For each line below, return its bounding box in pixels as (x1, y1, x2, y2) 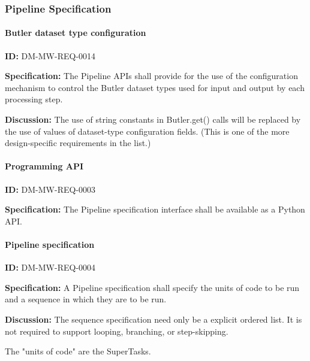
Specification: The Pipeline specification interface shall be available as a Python (5, 203, 305, 216)
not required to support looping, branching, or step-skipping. (5, 324, 228, 337)
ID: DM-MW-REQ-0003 (5, 183, 96, 195)
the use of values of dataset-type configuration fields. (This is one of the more (5, 125, 290, 137)
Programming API (5, 160, 84, 172)
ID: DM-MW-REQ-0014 (5, 49, 96, 62)
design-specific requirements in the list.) (5, 136, 151, 149)
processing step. (5, 93, 63, 105)
